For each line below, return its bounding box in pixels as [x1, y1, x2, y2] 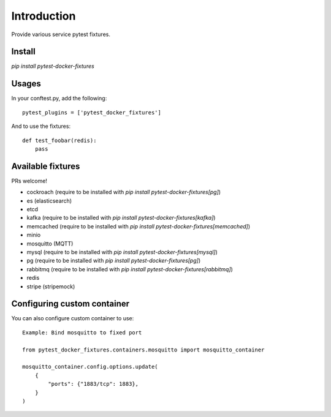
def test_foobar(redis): [22, 137, 97, 144]
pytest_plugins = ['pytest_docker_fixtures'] [22, 109, 162, 116]
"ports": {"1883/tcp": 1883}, [48, 380, 139, 388]
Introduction [11, 9, 76, 23]
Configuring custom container [11, 299, 130, 309]
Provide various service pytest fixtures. [11, 31, 110, 38]
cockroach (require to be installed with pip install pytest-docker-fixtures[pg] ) [26, 189, 221, 196]
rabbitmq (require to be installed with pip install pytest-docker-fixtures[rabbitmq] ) [26, 265, 233, 272]
